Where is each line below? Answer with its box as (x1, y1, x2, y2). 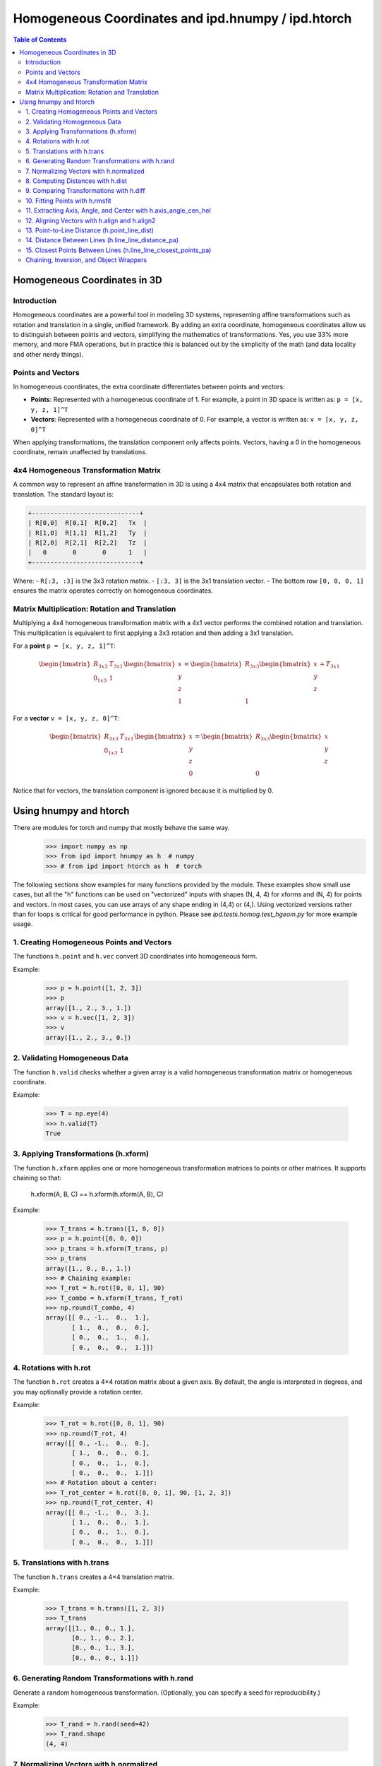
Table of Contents (13, 35, 67, 44)
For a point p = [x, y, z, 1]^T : (13, 641, 116, 650)
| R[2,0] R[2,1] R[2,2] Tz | (28, 539, 147, 547)
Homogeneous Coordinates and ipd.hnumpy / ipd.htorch (13, 11, 352, 26)
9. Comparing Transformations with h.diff (25, 186, 145, 195)
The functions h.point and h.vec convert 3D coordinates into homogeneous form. (13, 952, 258, 961)
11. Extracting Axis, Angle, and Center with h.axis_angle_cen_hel (25, 206, 211, 215)
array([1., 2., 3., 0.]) (45, 1033, 132, 1041)
